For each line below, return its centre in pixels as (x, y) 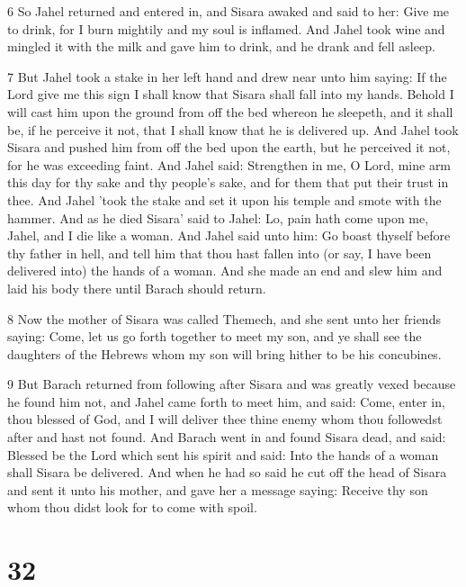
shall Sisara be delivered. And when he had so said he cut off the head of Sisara (227, 472)
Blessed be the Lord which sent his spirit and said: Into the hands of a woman (223, 454)
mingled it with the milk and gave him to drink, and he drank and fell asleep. (221, 46)
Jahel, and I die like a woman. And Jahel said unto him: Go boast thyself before (229, 235)
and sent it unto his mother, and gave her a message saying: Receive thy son (218, 489)
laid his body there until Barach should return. (137, 288)
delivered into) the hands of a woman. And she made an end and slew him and (225, 271)
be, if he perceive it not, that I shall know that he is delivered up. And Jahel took (233, 129)
